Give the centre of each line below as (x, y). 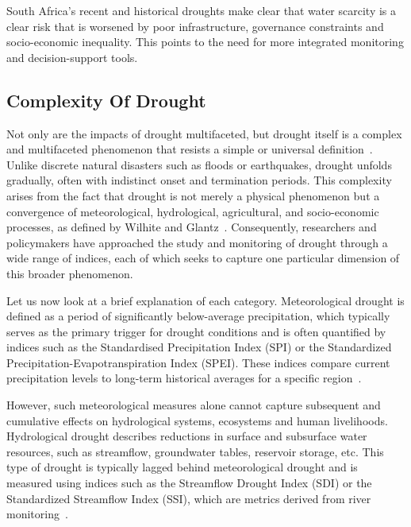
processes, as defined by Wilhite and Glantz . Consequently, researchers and (192, 227)
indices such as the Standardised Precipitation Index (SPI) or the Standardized (199, 347)
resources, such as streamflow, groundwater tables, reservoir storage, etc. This (195, 451)
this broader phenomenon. (70, 273)
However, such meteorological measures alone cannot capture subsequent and (194, 405)
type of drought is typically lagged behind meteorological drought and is (182, 467)
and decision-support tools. (72, 57)
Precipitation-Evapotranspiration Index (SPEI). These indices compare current (198, 362)
